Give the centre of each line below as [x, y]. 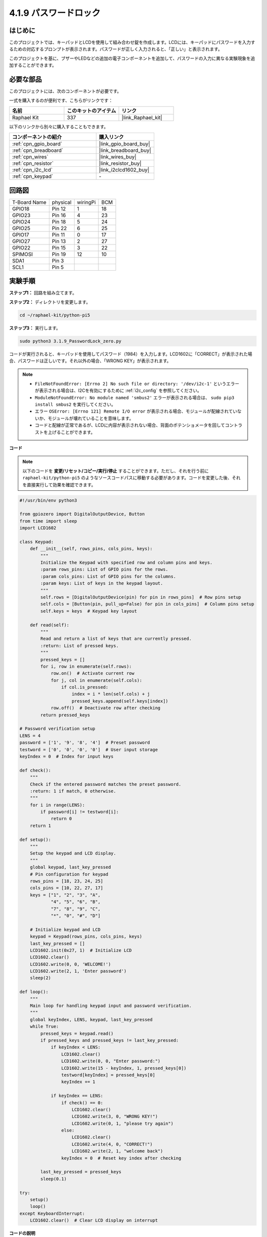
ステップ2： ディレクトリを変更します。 [50, 302]
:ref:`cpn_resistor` [33, 163]
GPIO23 [21, 215]
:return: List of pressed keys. [79, 645]
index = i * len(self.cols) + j [111, 694]
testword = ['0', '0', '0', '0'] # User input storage [89, 749]
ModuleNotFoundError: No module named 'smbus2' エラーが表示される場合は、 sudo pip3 [135, 397]
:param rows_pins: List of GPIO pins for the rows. [104, 570]
